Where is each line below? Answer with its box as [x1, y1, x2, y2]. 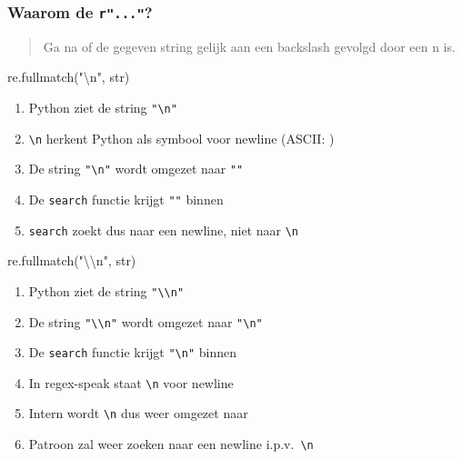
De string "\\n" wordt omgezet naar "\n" [28, 312, 263, 331]
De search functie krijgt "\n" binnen [28, 343, 236, 362]
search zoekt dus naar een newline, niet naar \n [28, 220, 299, 239]
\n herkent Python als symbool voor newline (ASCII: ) [28, 128, 335, 147]
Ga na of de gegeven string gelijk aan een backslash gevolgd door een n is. [43, 36, 456, 55]
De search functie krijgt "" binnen [28, 189, 224, 208]
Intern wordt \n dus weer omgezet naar [28, 404, 248, 423]
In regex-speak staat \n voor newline [28, 373, 234, 392]
